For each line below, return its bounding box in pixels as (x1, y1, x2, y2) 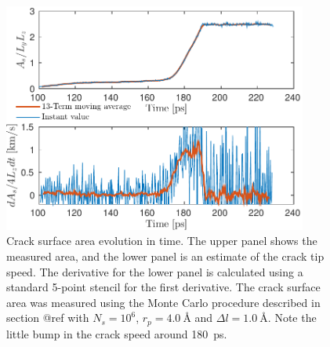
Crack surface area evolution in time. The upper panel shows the (6, 232, 317, 249)
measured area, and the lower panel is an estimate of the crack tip (6, 247, 325, 264)
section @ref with (6, 309, 89, 326)
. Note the (267, 309, 317, 326)
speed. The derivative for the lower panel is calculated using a (6, 263, 303, 279)
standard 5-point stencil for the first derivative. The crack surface (6, 279, 321, 295)
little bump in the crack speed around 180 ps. (6, 325, 227, 342)
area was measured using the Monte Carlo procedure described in (6, 294, 321, 310)
